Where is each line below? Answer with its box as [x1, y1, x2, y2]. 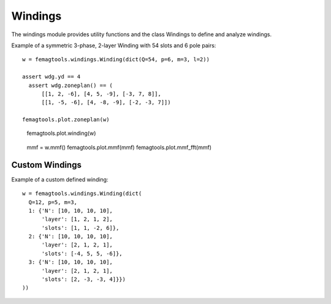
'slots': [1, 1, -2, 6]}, [41, 224, 120, 231]
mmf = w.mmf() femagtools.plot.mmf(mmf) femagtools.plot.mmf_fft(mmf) [26, 143, 211, 151]
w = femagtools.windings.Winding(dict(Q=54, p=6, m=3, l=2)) [22, 56, 210, 63]
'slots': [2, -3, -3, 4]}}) [41, 276, 126, 283]
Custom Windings [11, 159, 82, 170]
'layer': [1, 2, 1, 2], [41, 216, 113, 223]
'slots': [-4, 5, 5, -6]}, [41, 250, 123, 257]
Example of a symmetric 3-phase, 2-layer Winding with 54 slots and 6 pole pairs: [11, 42, 216, 49]
